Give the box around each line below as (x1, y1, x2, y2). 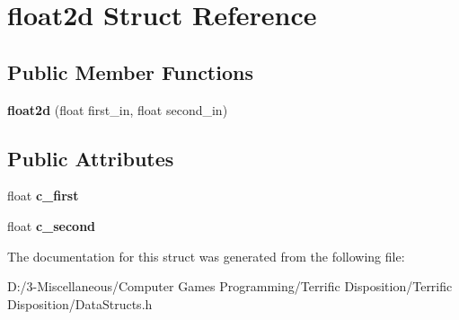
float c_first (7, 186, 79, 205)
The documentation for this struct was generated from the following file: (7, 246, 405, 265)
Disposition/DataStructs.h (7, 294, 153, 313)
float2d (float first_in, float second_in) (7, 100, 228, 119)
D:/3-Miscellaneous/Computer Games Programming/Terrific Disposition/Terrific (7, 277, 453, 296)
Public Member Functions (7, 58, 253, 85)
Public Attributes (7, 144, 174, 172)
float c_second (7, 216, 96, 235)
